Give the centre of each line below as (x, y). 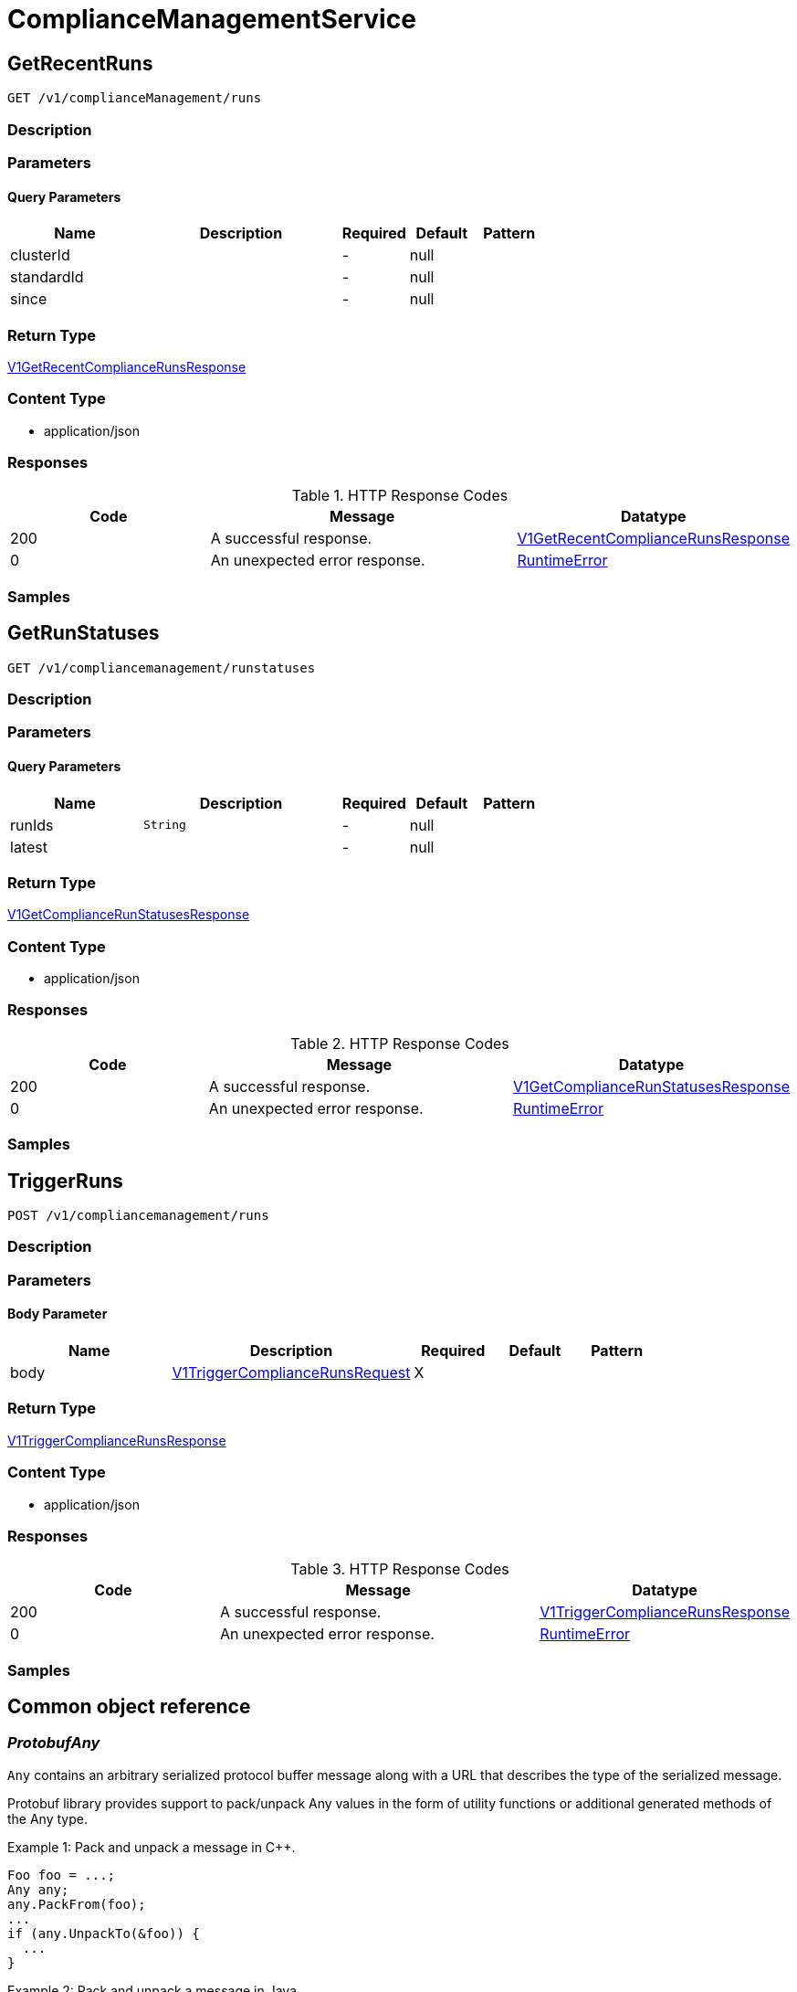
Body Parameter (58, 1314)
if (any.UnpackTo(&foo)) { (104, 1933)
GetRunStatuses (84, 633)
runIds (32, 825)
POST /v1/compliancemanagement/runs (138, 1216)
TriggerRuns (65, 1181)
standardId (47, 277)
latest (29, 847)
